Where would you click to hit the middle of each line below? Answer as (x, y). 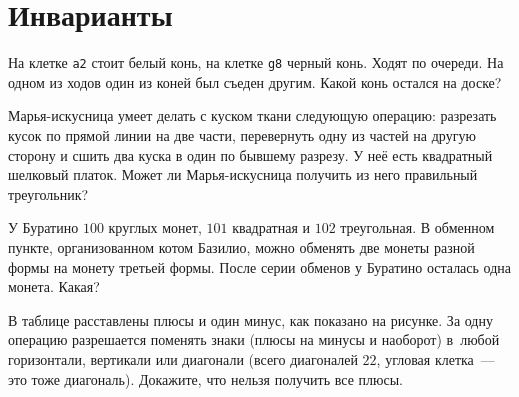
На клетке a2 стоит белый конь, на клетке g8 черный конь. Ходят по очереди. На (256, 62)
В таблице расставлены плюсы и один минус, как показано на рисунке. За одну (250, 319)
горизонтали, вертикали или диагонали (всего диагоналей (183, 358)
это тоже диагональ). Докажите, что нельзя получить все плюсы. (205, 378)
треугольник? (48, 193)
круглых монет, (155, 227)
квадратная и (271, 227)
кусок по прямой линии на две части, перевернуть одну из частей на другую (242, 134)
